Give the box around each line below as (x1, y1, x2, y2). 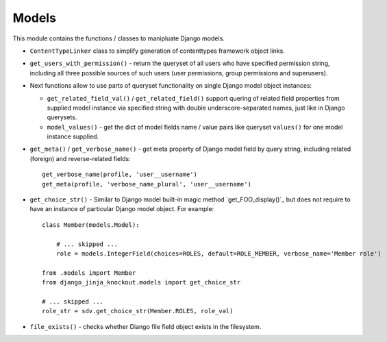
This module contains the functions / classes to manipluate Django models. (12, 34, 225, 42)
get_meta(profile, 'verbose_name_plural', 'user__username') (42, 180, 251, 188)
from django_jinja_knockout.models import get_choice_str (42, 278, 241, 286)
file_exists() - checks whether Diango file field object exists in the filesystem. (29, 322, 262, 330)
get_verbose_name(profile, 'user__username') (42, 171, 198, 178)
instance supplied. (47, 132, 99, 141)
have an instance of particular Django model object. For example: (29, 205, 214, 213)
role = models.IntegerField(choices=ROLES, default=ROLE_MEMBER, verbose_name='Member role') (55, 249, 382, 257)
